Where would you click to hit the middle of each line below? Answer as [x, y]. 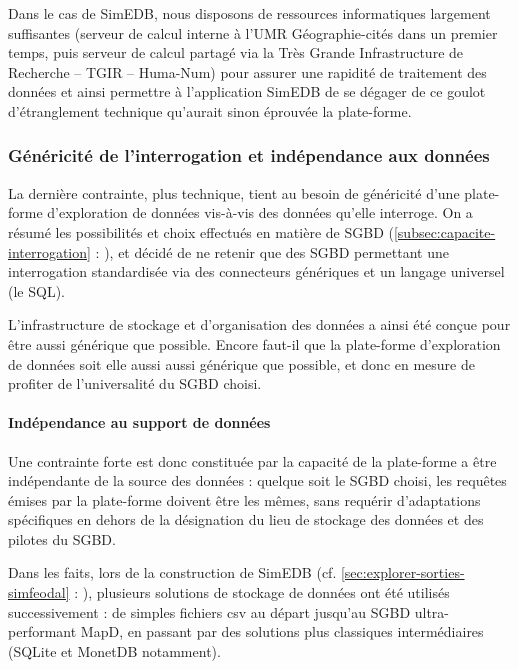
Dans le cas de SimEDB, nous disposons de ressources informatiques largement [249, 13]
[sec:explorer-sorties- [402, 572]
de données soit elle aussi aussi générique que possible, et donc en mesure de [241, 363]
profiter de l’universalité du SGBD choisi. [135, 383]
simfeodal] [39, 592]
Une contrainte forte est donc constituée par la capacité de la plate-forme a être [252, 460]
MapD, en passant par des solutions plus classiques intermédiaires [282, 631]
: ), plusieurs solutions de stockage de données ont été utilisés [262, 592]
